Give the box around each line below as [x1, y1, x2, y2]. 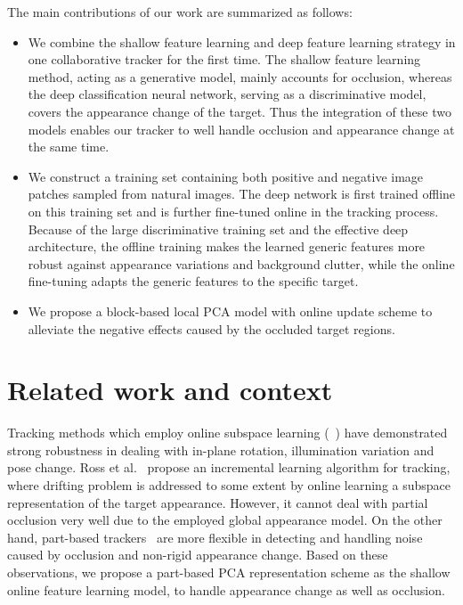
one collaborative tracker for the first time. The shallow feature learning [28, 50, 421, 69]
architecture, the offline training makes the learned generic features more [28, 237, 426, 256]
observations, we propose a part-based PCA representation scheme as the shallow [7, 562, 451, 581]
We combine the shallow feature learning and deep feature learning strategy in [28, 32, 456, 51]
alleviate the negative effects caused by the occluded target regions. [28, 319, 395, 338]
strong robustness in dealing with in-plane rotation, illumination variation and [7, 440, 435, 459]
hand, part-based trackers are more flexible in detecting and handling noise [7, 527, 423, 546]
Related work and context [7, 372, 333, 408]
